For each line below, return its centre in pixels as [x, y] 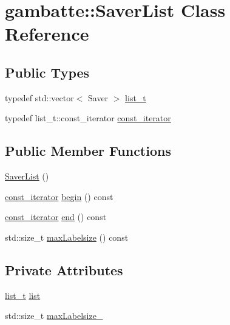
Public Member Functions [88, 151]
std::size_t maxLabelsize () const [67, 237]
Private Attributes [64, 270]
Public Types [47, 72]
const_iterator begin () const [59, 196]
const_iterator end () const [56, 217]
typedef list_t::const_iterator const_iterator [88, 118]
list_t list [23, 295]
